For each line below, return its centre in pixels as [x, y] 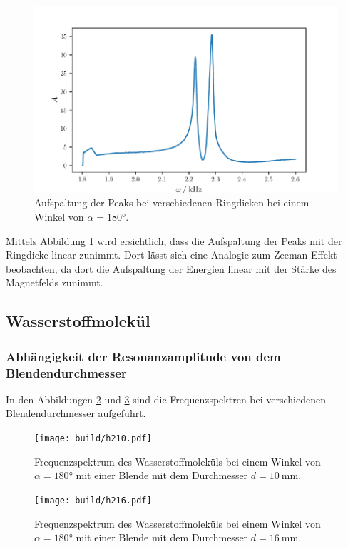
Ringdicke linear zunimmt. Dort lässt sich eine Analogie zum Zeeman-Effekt [172, 255]
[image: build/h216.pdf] [93, 500]
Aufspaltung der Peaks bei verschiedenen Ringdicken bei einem [172, 202]
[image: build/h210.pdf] [93, 439]
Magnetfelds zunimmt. [55, 282]
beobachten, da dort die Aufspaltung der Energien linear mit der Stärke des [171, 268]
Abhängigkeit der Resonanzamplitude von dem [143, 356]
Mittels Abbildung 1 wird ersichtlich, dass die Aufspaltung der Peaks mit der [174, 240]
